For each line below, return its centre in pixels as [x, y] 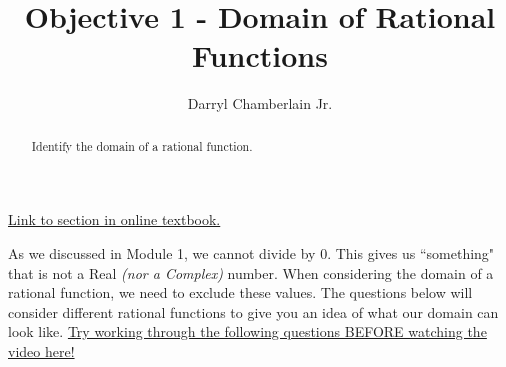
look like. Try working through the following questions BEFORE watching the [247, 331]
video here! [41, 350]
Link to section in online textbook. [114, 219]
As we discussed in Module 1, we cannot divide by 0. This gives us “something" [251, 252]
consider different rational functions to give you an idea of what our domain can [253, 311]
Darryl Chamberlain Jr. [260, 103]
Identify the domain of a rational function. [142, 145]
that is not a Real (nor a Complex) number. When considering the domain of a [251, 272]
